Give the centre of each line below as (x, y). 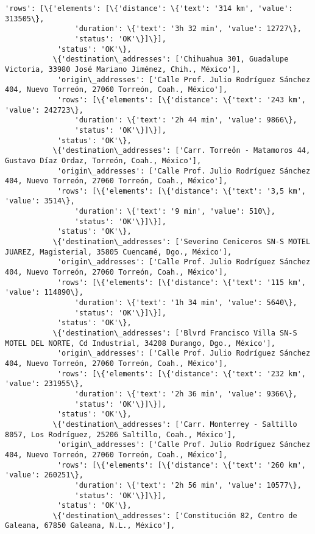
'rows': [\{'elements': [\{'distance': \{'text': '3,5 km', (181, 191)
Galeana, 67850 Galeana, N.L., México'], (90, 526)
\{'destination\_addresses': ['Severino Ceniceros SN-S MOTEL (182, 242)
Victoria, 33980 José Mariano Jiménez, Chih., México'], (123, 69)
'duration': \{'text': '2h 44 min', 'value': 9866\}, (186, 120)
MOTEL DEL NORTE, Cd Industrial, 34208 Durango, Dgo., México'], (140, 343)
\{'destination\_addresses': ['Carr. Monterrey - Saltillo (175, 424)
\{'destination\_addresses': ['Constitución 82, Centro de (175, 515)
